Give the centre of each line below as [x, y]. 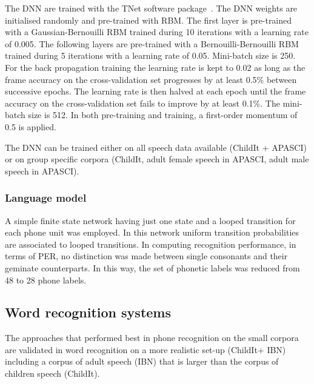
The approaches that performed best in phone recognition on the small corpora [152, 338]
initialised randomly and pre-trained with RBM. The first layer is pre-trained [149, 20]
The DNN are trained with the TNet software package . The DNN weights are [151, 8]
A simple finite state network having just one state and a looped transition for [150, 220]
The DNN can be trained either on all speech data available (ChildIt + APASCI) [156, 147]
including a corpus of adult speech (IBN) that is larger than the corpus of [142, 361]
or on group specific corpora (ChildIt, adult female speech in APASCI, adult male [157, 159]
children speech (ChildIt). [52, 373]
